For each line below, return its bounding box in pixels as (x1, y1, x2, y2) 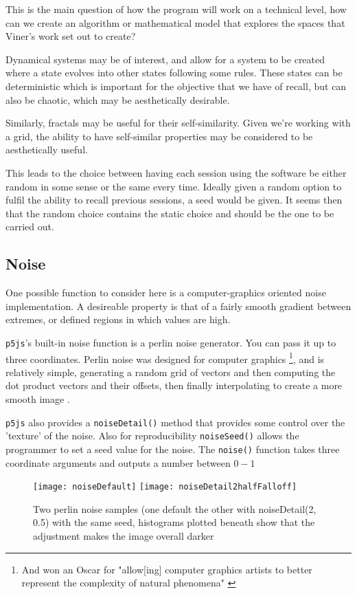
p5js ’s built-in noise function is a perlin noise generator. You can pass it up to (5, 335, 336, 349)
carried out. (5, 219, 54, 234)
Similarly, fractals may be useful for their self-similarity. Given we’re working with (5, 115, 351, 130)
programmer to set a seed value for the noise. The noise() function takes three (5, 441, 340, 456)
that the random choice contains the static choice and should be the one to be (5, 206, 334, 220)
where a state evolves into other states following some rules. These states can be (5, 65, 343, 80)
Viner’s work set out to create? (5, 29, 136, 43)
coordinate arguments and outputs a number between (5, 455, 231, 470)
